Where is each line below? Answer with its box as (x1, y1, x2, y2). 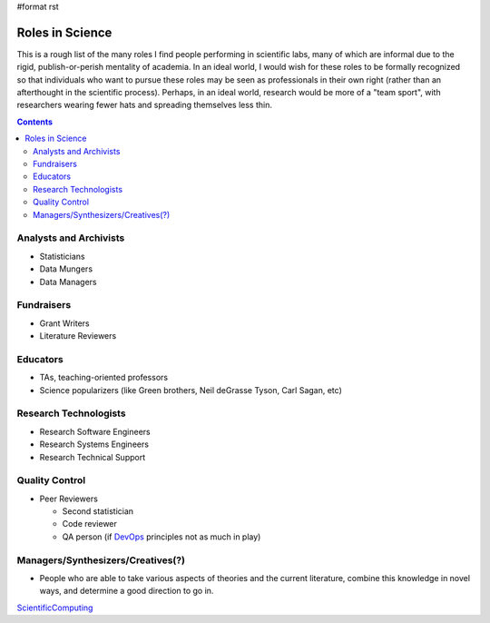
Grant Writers (39, 318, 90, 329)
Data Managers (39, 276, 97, 287)
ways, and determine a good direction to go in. (39, 586, 214, 597)
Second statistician (62, 506, 134, 517)
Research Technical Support (39, 451, 146, 462)
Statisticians (39, 251, 85, 262)
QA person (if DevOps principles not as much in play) (62, 531, 261, 542)
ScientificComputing (16, 602, 93, 613)
